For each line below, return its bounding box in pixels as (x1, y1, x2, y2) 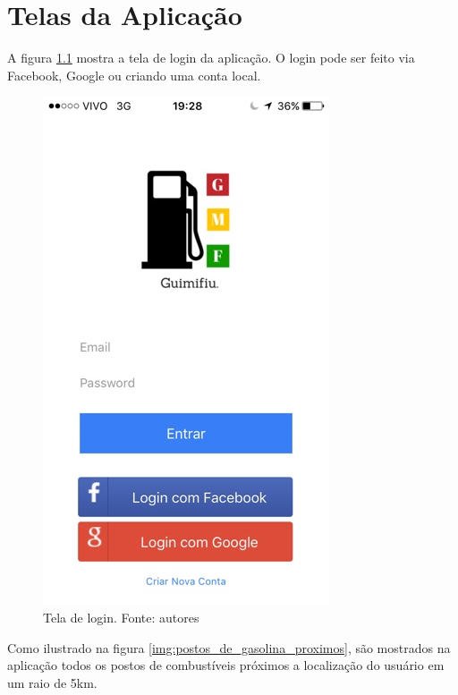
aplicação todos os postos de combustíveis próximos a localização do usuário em (7, 656, 445, 674)
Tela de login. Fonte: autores (43, 607, 199, 626)
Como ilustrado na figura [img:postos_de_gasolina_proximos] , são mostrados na (7, 638, 451, 657)
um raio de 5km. (7, 673, 98, 691)
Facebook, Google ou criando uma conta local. (7, 65, 261, 84)
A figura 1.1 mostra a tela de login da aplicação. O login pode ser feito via (7, 48, 415, 67)
